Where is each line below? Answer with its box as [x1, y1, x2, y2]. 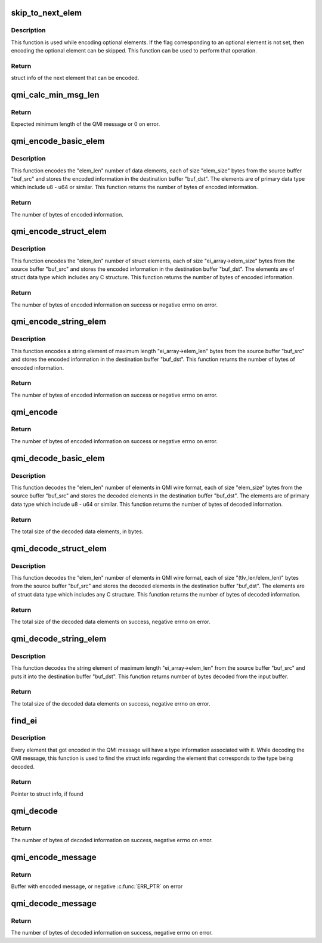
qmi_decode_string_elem [11, 633, 107, 644]
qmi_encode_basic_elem [11, 136, 105, 146]
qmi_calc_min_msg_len [11, 90, 100, 100]
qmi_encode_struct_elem [11, 227, 107, 237]
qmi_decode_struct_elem [11, 543, 107, 554]
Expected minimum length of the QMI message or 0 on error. [11, 120, 160, 128]
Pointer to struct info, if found [11, 790, 83, 797]
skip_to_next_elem [11, 8, 82, 18]
